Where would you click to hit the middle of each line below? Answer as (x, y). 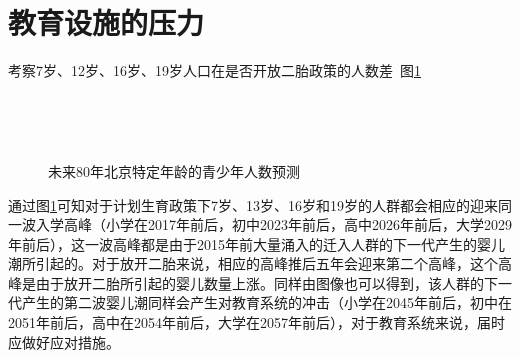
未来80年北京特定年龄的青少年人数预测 (174, 170)
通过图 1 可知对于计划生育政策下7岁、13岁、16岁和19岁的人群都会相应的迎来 (253, 204)
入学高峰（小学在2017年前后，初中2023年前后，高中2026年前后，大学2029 (273, 224)
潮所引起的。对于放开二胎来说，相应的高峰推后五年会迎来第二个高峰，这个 (253, 263)
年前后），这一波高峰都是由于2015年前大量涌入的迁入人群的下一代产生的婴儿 (256, 243)
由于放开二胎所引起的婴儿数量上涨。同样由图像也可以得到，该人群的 (259, 282)
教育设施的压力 (106, 22)
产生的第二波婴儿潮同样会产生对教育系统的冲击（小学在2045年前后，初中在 (266, 302)
